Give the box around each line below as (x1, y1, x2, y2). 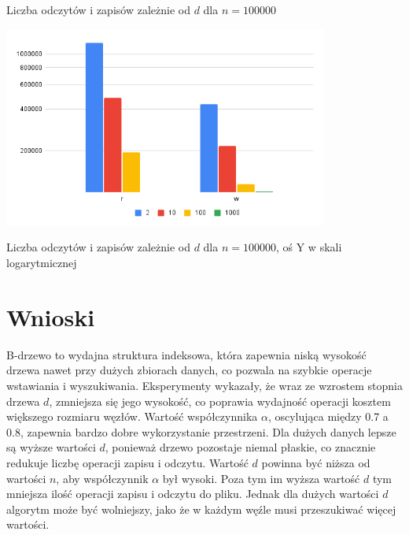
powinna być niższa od (261, 454, 370, 470)
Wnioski (6, 300, 95, 333)
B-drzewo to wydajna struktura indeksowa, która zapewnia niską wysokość (6, 346, 367, 362)
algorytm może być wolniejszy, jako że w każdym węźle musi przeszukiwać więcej (6, 500, 396, 517)
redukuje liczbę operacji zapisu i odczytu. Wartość (6, 454, 249, 470)
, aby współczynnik (56, 470, 149, 486)
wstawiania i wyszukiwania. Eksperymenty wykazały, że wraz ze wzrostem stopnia (6, 377, 403, 393)
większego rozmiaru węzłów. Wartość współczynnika (6, 408, 258, 425)
